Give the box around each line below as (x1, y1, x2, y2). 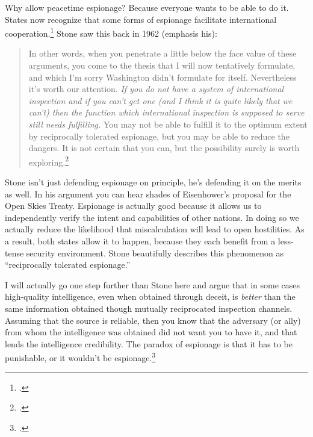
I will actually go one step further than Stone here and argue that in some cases (5, 278, 300, 291)
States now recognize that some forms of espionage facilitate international (5, 13, 277, 25)
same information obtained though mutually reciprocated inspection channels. (5, 302, 293, 314)
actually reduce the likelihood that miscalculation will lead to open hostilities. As (5, 223, 305, 235)
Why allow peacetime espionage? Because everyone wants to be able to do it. (5, 1, 289, 13)
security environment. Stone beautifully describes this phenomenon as (26, 246, 284, 259)
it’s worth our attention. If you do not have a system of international (28, 82, 284, 95)
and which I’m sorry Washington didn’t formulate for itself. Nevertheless (28, 70, 297, 83)
